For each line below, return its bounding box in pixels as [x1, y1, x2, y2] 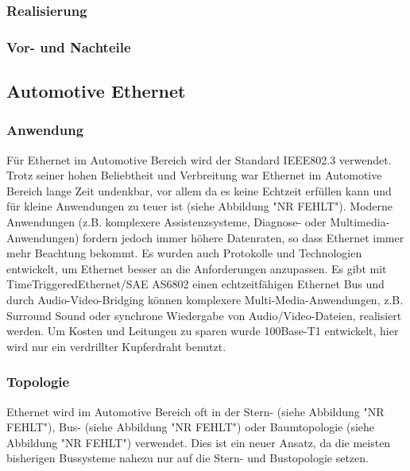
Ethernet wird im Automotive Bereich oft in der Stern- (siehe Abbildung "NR [6, 403, 385, 419]
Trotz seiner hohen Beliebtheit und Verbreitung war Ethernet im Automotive [6, 167, 382, 183]
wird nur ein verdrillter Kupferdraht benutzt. [6, 338, 226, 354]
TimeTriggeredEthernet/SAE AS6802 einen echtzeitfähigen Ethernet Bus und [6, 276, 385, 292]
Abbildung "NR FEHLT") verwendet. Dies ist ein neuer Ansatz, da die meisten [6, 434, 391, 450]
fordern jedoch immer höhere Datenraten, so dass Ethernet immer [83, 229, 404, 245]
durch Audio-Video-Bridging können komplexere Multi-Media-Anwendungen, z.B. [6, 291, 404, 308]
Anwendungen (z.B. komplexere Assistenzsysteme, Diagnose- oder [6, 214, 327, 230]
